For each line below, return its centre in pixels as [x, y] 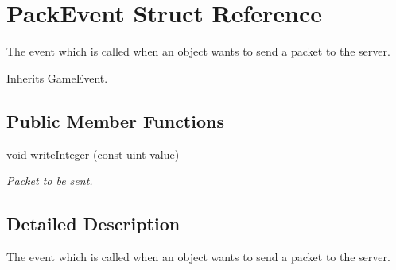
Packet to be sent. [50, 181]
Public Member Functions [115, 120]
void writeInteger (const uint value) [93, 154]
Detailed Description [93, 224]
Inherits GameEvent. [57, 77]
